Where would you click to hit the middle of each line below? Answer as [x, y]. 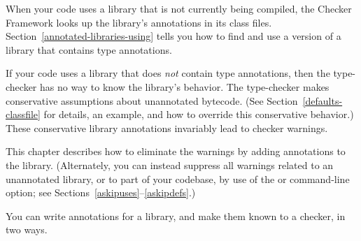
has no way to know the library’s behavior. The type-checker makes [185, 86]
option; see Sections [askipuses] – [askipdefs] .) [101, 192]
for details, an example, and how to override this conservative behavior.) [199, 114]
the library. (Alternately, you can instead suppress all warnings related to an [170, 165]
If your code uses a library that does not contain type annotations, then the [168, 73]
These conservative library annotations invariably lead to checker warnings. [167, 127]
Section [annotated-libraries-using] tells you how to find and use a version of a [174, 36]
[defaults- [323, 100]
